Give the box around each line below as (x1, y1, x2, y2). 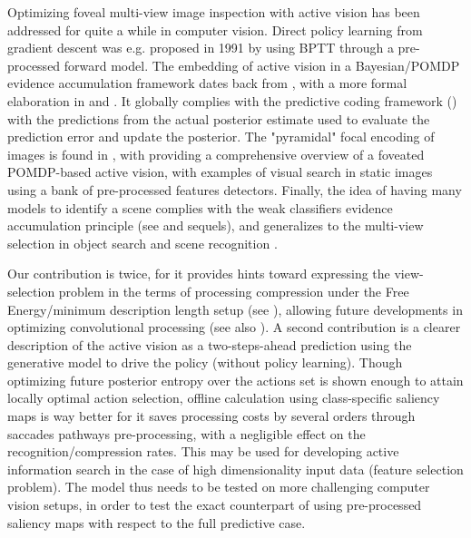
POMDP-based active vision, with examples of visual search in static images (7, 162, 433, 181)
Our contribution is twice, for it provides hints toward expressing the (7, 264, 390, 283)
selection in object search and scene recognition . (7, 233, 278, 252)
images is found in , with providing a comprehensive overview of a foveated (7, 144, 425, 163)
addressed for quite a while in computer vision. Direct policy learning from (7, 20, 423, 39)
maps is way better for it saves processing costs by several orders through (7, 406, 416, 426)
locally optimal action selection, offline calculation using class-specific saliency (7, 388, 440, 407)
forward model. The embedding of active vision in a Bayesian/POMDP (64, 55, 460, 74)
